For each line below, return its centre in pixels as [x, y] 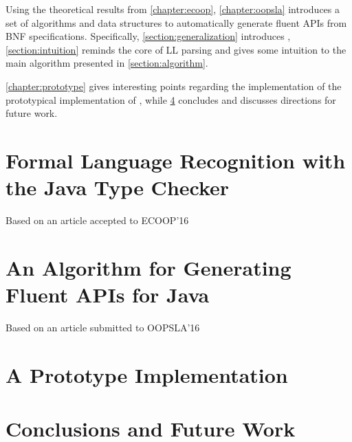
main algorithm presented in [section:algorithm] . [107, 63]
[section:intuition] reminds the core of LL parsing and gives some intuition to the [176, 49]
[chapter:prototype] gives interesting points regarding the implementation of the [174, 86]
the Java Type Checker [118, 187]
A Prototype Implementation [147, 374]
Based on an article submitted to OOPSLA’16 [103, 327]
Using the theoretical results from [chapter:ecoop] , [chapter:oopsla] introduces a [173, 9]
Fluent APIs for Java [108, 295]
